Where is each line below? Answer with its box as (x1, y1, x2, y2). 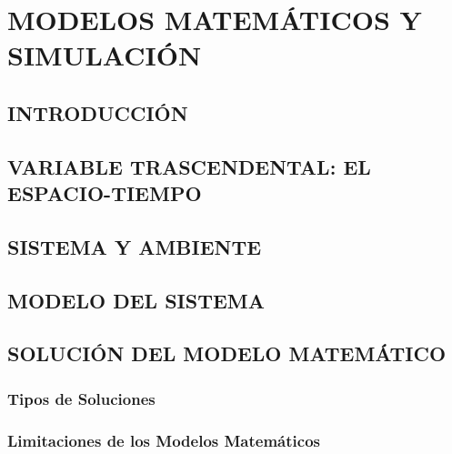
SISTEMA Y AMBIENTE (7, 232, 262, 260)
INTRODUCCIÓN (7, 98, 188, 126)
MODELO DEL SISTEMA (7, 286, 266, 314)
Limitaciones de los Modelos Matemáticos (7, 429, 320, 451)
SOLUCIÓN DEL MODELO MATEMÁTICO (7, 339, 447, 368)
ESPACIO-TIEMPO (7, 179, 202, 207)
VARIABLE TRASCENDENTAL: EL (7, 152, 371, 180)
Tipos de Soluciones (7, 387, 156, 409)
